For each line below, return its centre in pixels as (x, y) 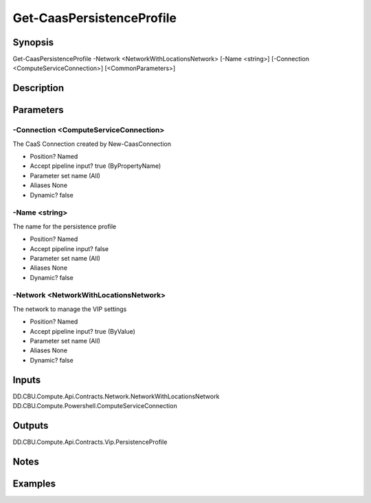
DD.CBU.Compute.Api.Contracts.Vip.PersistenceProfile (90, 442)
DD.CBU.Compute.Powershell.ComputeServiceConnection (95, 406)
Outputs (31, 426)
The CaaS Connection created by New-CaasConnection (92, 144)
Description (38, 88)
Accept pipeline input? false (69, 248)
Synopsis (33, 42)
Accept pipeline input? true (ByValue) (82, 331)
